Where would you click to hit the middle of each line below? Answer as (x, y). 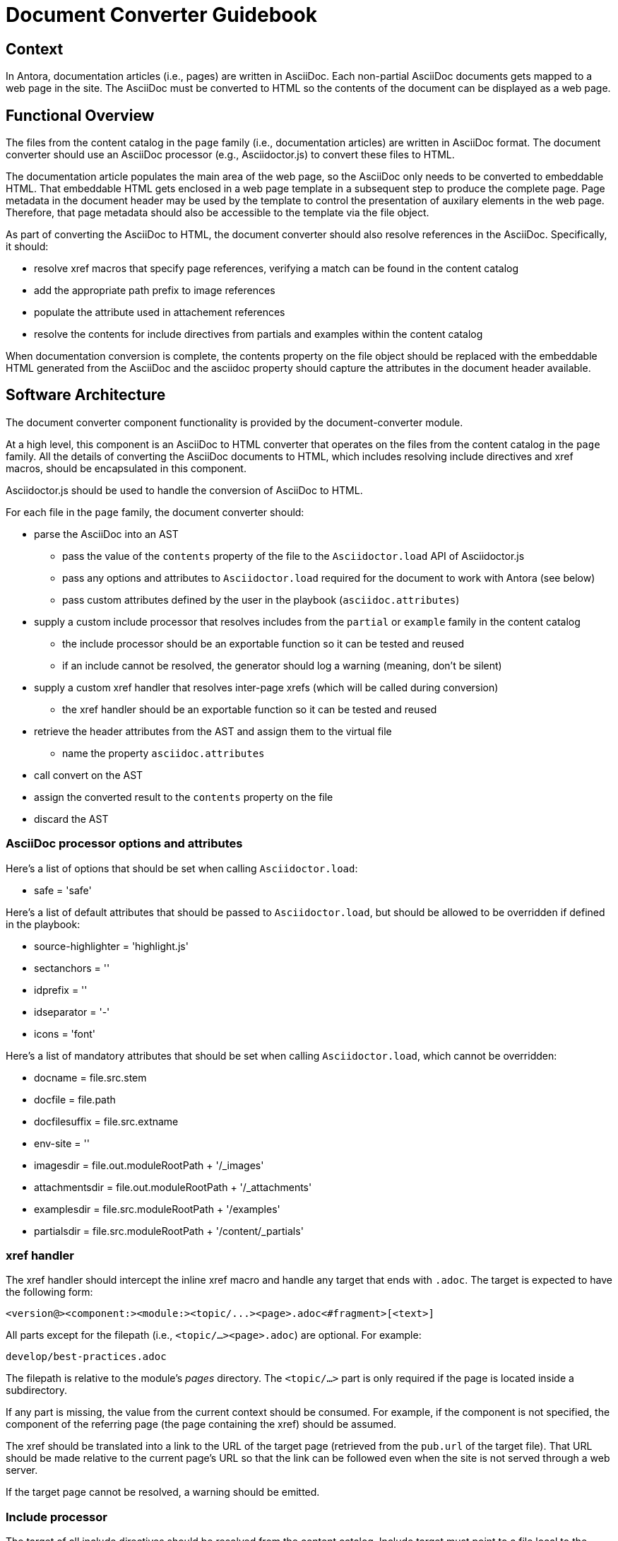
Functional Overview (80, 115)
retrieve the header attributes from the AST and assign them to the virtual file (213, 731)
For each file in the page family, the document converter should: (155, 512)
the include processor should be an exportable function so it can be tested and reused (263, 643)
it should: (27, 247)
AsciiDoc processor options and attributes (124, 844)
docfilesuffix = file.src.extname (106, 1121)
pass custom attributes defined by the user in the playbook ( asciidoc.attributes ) (261, 599)
